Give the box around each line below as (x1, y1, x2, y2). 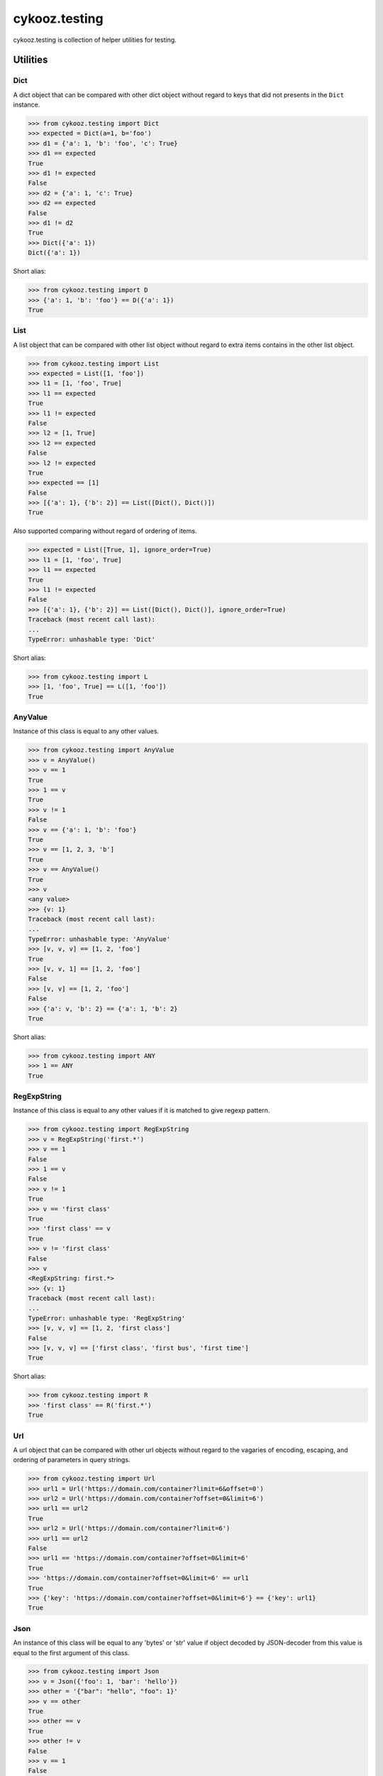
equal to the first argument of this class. (13, 1648, 130, 1657)
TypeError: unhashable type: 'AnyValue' (28, 935, 170, 943)
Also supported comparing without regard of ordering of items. (13, 526, 197, 536)
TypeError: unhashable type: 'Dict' (28, 635, 156, 643)
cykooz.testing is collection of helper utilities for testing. (13, 36, 177, 44)
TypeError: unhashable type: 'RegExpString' (28, 1314, 186, 1322)
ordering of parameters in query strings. (13, 1456, 131, 1464)
